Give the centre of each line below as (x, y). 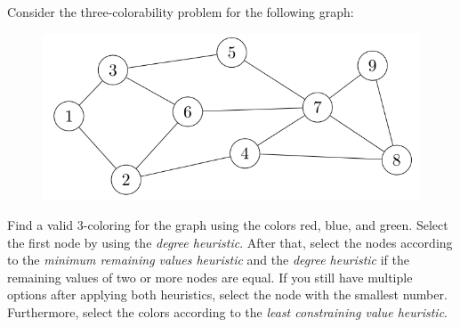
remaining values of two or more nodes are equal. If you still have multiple (210, 277)
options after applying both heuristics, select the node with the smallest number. (227, 294)
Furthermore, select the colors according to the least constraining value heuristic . (228, 312)
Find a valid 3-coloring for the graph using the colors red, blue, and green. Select (228, 225)
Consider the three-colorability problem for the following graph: (181, 12)
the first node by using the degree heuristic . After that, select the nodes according (230, 242)
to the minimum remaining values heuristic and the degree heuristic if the (208, 260)
